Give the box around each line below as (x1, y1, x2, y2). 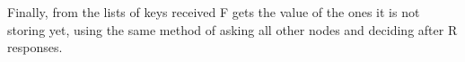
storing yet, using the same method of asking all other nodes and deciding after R (7, 20, 458, 39)
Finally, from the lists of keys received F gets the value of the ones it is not (7, 3, 420, 21)
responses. (7, 38, 63, 57)
